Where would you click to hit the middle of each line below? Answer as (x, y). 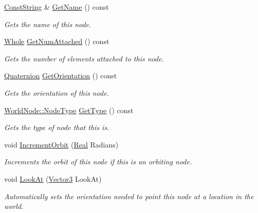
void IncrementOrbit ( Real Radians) (61, 144)
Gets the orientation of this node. (57, 92)
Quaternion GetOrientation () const (61, 76)
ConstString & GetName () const (57, 7)
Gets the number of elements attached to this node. (84, 58)
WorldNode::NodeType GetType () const (69, 110)
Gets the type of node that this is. (57, 127)
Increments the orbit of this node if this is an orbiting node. (98, 162)
